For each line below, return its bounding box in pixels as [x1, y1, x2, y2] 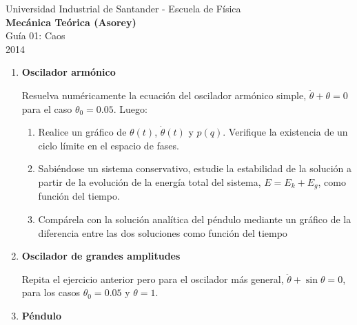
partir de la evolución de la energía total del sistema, [38, 174, 261, 189]
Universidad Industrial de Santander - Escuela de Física [6, 1, 241, 15]
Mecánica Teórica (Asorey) [6, 14, 136, 29]
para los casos [21, 285, 81, 300]
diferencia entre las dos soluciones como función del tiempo [38, 225, 287, 240]
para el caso [21, 101, 72, 116]
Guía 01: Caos [6, 28, 65, 43]
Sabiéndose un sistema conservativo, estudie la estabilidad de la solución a [38, 161, 351, 176]
